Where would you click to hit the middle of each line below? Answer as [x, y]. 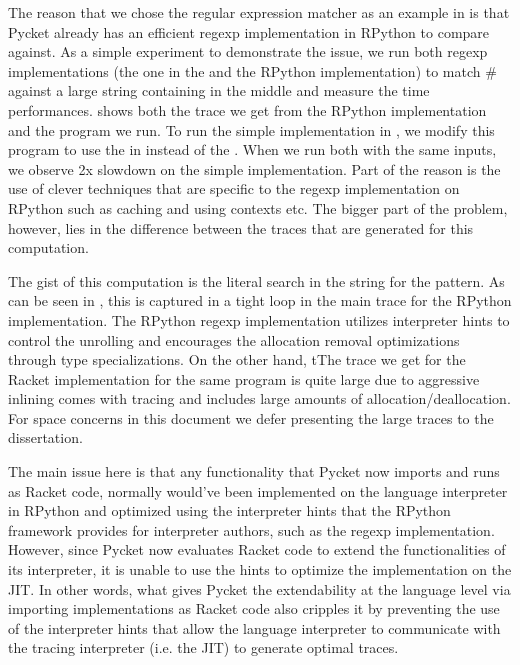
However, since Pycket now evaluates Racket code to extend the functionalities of [257, 549]
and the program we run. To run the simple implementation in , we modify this [251, 129]
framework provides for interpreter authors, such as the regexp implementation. [251, 529]
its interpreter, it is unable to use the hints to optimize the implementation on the [260, 569]
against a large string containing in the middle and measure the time [219, 90]
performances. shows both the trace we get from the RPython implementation [247, 109]
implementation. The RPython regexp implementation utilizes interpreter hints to [259, 319]
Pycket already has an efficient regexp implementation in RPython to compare [249, 31]
